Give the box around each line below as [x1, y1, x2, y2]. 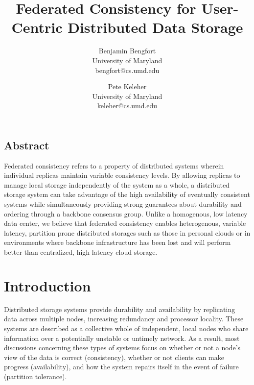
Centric [11, 17, 63, 37]
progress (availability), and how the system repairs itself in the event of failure [4, 361, 239, 372]
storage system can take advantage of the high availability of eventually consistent [4, 189, 250, 199]
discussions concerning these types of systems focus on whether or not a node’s [4, 342, 241, 353]
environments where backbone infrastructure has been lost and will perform [4, 237, 231, 247]
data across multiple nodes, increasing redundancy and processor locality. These [4, 313, 244, 324]
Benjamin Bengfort [98, 46, 156, 56]
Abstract [4, 137, 49, 152]
